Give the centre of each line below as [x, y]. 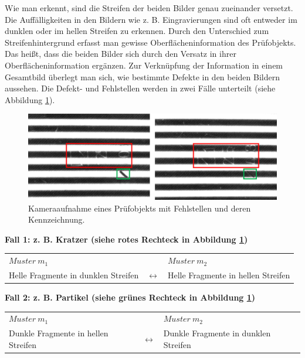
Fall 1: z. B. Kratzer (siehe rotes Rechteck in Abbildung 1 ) [126, 239]
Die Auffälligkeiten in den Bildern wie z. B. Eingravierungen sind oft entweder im [151, 19]
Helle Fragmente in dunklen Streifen [74, 275]
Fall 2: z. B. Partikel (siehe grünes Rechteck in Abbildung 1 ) [130, 297]
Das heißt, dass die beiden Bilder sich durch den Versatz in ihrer [121, 54]
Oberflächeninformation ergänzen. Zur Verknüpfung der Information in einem [144, 65]
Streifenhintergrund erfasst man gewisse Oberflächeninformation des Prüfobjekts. [150, 42]
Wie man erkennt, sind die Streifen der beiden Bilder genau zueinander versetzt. [149, 8]
